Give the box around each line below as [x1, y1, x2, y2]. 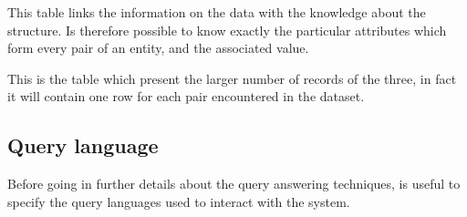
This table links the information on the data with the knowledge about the [7, 3, 426, 21]
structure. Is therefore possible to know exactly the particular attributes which [7, 20, 447, 39]
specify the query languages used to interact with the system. [7, 191, 350, 211]
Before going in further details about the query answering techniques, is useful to [7, 174, 461, 193]
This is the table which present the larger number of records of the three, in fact [7, 68, 457, 88]
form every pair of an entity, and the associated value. [7, 38, 309, 57]
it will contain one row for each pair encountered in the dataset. [7, 87, 365, 106]
